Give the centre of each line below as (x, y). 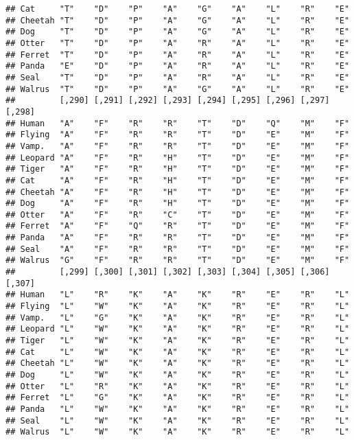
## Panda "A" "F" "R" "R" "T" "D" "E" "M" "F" (178, 238)
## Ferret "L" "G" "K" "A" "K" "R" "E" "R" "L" (178, 398)
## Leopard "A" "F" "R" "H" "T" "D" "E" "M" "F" (178, 158)
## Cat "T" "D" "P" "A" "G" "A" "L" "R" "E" (178, 9)
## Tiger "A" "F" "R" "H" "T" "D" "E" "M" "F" (178, 169)
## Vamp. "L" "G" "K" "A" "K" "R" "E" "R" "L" (178, 317)
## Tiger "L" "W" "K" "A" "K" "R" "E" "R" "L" (178, 341)
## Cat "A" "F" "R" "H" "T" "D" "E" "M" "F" (178, 180)
